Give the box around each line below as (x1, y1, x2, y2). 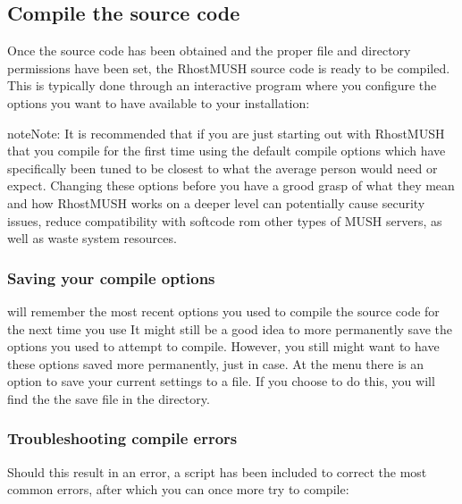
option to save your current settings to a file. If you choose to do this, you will (7, 372, 435, 391)
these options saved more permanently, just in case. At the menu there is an (7, 354, 424, 373)
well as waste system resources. (7, 229, 177, 248)
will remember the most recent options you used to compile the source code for (7, 301, 440, 320)
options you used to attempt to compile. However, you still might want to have (7, 337, 440, 356)
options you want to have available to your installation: (7, 93, 310, 112)
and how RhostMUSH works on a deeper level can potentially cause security (7, 193, 425, 212)
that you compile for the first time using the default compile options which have (7, 141, 446, 160)
